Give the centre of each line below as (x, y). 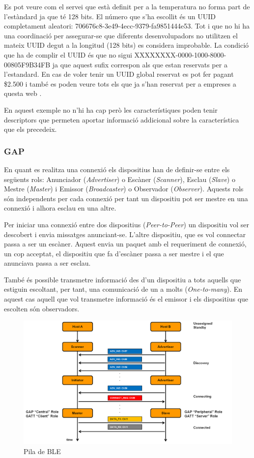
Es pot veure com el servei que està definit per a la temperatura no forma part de (127, 6)
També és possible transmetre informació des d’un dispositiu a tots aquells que (123, 279)
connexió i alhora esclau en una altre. (60, 208)
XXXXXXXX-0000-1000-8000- (180, 54)
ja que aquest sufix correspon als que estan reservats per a (140, 64)
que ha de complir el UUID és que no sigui (68, 54)
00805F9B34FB (27, 64)
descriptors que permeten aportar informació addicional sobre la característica (122, 119)
